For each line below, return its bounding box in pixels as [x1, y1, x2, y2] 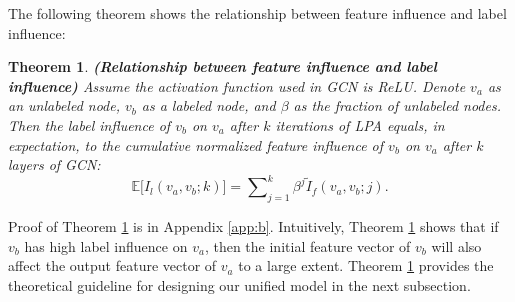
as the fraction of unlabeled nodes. [293, 95, 501, 116]
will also [431, 235, 482, 256]
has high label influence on [24, 235, 188, 256]
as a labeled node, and [141, 95, 276, 116]
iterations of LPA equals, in [275, 114, 445, 135]
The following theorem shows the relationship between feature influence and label [8, 3, 507, 23]
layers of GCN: [8, 154, 101, 175]
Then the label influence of [8, 114, 171, 135]
